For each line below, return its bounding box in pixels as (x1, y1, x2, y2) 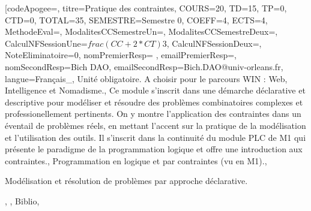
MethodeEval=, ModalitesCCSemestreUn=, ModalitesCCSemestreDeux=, (5, 25, 278, 38)
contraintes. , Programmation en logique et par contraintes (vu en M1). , (5, 154, 267, 167)
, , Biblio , (5, 194, 40, 207)
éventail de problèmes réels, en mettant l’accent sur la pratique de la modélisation (5, 119, 306, 131)
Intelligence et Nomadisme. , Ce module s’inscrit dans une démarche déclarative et (5, 84, 306, 97)
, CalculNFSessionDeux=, (166, 37, 262, 49)
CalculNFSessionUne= (5, 37, 88, 49)
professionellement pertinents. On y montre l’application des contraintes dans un (5, 107, 301, 120)
